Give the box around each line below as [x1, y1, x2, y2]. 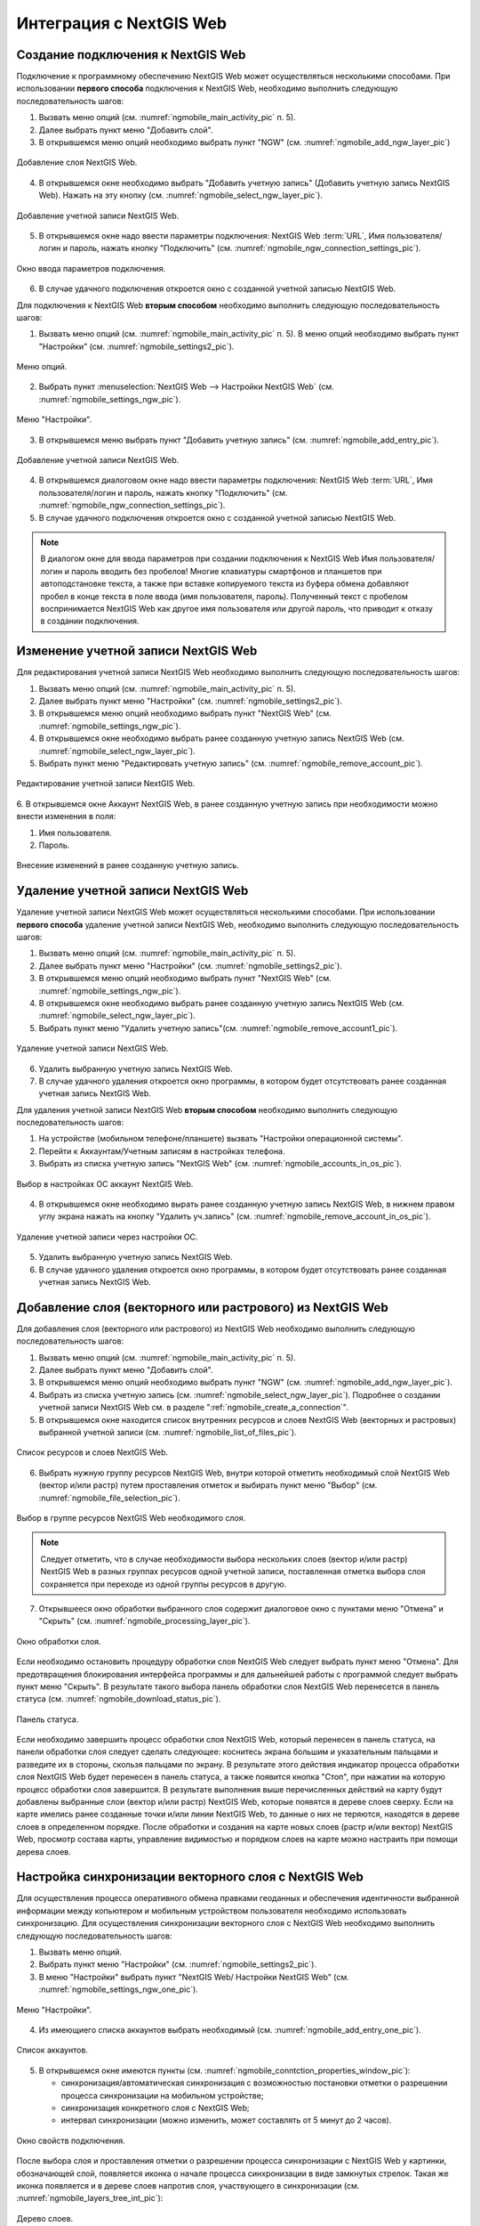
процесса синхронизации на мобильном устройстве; [60, 2090, 264, 2100]
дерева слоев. [16, 1846, 71, 1856]
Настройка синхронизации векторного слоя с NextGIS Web [16, 1870, 364, 1885]
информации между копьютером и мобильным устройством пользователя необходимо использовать [16, 1905, 407, 1916]
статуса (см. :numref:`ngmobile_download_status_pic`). [16, 1694, 221, 1704]
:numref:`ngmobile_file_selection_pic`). [38, 1492, 180, 1503]
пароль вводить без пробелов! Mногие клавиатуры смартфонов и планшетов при [71, 565, 382, 576]
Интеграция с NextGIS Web [16, 13, 227, 33]
